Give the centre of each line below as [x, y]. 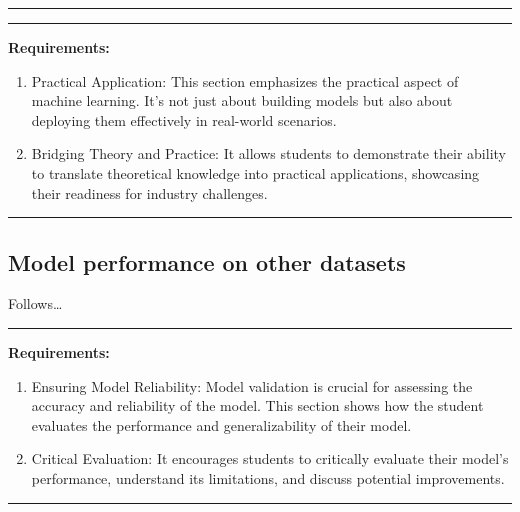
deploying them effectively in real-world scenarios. [184, 119]
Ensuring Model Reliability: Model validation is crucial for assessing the [252, 385]
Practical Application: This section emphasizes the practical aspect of [245, 80]
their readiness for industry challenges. [149, 192]
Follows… [35, 303]
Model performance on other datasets [207, 261]
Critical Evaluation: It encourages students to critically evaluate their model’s [270, 458]
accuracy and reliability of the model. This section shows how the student [257, 405]
